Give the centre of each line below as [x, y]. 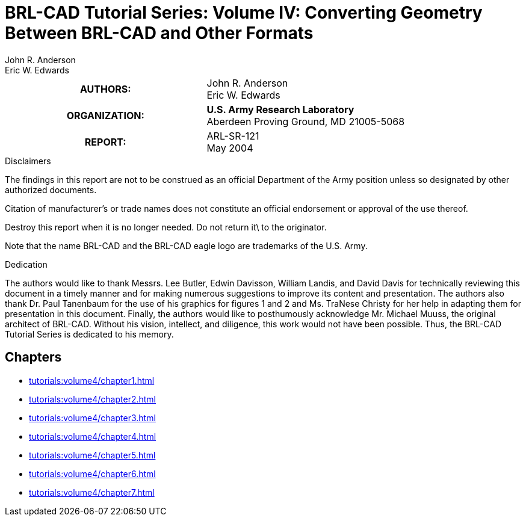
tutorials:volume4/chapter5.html [92, 455]
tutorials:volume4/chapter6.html [92, 473]
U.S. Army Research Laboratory [280, 109]
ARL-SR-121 [233, 136]
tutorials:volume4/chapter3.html [92, 418]
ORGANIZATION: [105, 115]
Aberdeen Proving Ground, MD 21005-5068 [306, 121]
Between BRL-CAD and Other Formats [159, 33]
